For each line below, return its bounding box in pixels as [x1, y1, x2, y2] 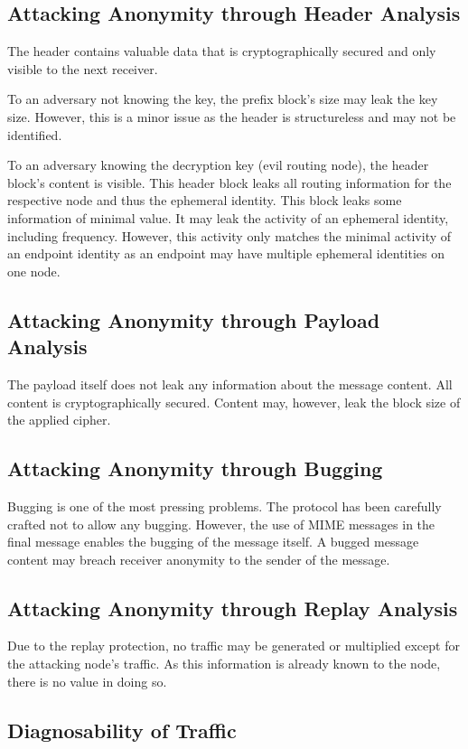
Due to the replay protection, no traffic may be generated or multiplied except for [7, 636, 460, 655]
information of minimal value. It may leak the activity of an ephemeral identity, [7, 208, 449, 227]
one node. [7, 261, 61, 280]
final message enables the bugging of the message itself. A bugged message [7, 532, 419, 551]
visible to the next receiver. [7, 59, 158, 78]
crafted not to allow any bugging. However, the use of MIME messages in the [7, 514, 435, 533]
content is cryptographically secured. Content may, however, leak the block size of [7, 392, 461, 411]
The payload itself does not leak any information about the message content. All [7, 374, 453, 393]
